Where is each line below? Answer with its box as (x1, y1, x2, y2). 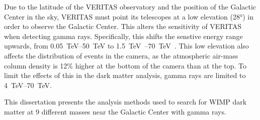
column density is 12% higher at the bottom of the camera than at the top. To (4, 60, 247, 70)
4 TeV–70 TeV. (4, 79, 52, 90)
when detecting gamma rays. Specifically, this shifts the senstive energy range (4, 30, 243, 41)
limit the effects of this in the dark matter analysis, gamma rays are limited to (4, 70, 246, 80)
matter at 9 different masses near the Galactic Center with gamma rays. (4, 106, 226, 116)
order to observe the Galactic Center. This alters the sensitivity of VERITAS (4, 21, 241, 31)
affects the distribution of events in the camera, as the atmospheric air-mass (4, 50, 238, 60)
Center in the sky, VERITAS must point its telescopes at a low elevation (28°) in (4, 11, 254, 21)
